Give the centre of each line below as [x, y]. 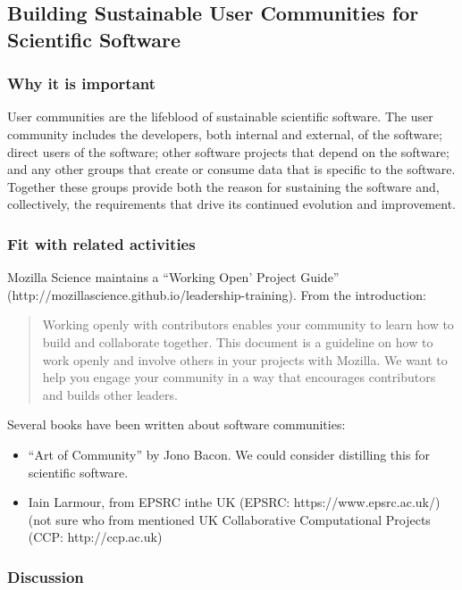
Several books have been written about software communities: [176, 424]
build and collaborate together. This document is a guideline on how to [238, 341]
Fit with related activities [101, 243]
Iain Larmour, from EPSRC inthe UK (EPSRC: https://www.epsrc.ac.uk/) [234, 502]
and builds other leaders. [110, 394]
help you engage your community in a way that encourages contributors [239, 377]
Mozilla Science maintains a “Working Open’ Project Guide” [173, 277]
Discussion [46, 576]
